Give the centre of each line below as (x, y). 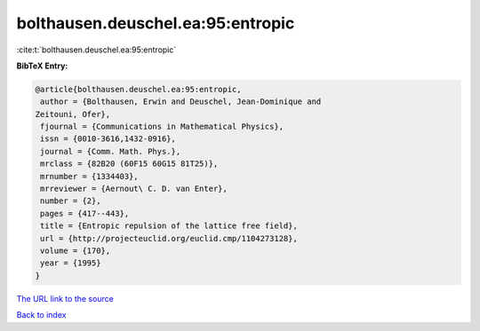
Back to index (41, 315)
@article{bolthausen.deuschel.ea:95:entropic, (138, 89)
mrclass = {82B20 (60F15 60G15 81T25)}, (129, 164)
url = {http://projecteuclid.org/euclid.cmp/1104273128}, (169, 238)
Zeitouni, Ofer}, (73, 114)
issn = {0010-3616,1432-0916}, (108, 139)
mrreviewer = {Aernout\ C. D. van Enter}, (134, 189)
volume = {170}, (76, 251)
